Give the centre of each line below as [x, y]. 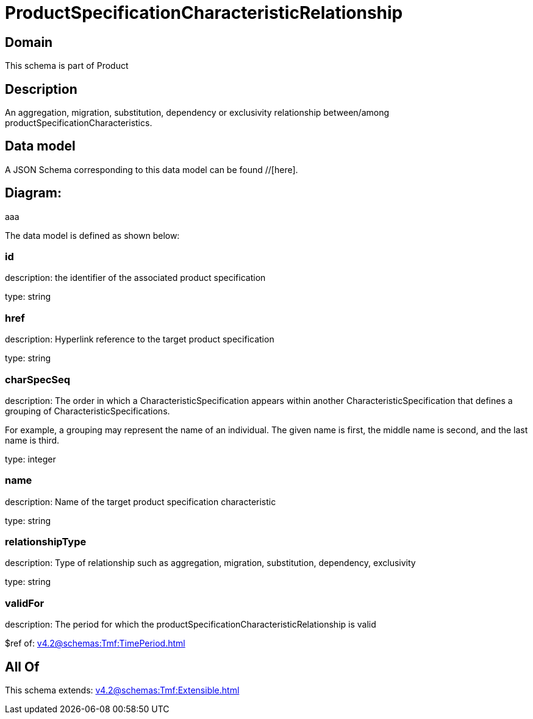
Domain [29, 42]
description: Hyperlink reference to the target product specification [140, 339]
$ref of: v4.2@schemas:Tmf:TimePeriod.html [95, 643]
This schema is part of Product [67, 66]
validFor [25, 603]
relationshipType [46, 542]
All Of [22, 667]
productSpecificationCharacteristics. [79, 123]
